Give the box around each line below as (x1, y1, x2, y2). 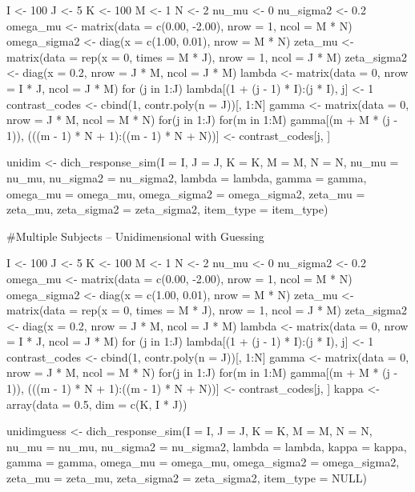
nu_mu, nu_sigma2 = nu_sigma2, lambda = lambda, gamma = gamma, (6, 169, 367, 186)
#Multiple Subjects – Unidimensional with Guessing (6, 227, 264, 244)
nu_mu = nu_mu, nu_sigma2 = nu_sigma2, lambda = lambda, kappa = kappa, (6, 438, 407, 454)
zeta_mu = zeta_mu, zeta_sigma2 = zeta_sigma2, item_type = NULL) (6, 470, 368, 486)
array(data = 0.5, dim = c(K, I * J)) (6, 395, 187, 412)
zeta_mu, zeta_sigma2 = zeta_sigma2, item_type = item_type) (6, 201, 328, 218)
